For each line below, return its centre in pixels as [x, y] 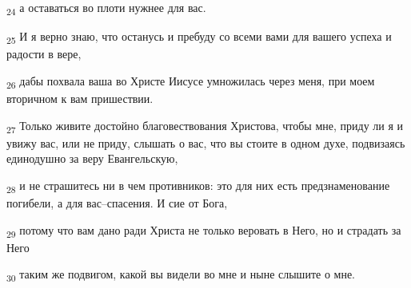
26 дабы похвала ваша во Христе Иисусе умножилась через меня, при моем [191, 81]
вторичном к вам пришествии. [80, 98]
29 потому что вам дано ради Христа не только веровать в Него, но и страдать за [204, 231]
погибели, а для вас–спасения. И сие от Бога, [117, 203]
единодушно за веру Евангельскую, [92, 158]
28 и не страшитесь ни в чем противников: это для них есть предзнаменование [198, 186]
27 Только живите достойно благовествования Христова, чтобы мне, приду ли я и [205, 126]
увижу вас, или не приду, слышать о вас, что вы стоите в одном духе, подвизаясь [206, 142]
